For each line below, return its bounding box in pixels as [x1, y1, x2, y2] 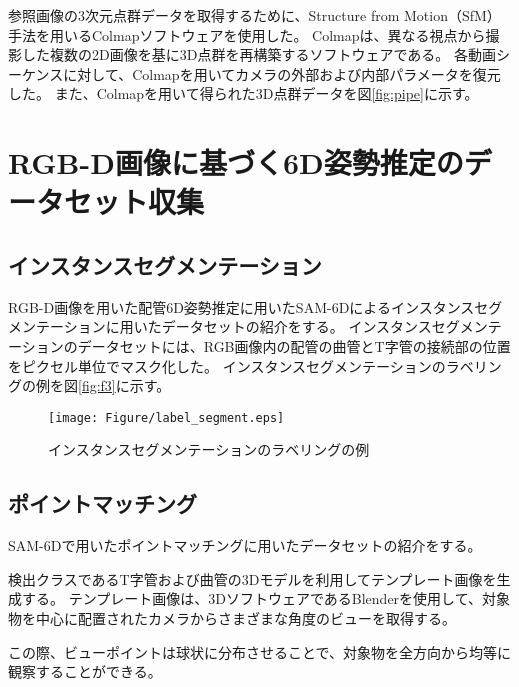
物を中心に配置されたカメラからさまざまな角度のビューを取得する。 [8, 607, 456, 628]
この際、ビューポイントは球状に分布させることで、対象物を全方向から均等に [8, 641, 512, 662]
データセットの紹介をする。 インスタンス [161, 316, 432, 337]
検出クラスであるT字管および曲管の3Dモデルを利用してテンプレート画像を [8, 568, 497, 589]
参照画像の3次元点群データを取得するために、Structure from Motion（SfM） [8, 5, 501, 25]
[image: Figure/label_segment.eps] [48, 410, 285, 425]
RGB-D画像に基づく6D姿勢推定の [8, 142, 464, 183]
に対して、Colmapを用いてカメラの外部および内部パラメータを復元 [63, 63, 501, 84]
